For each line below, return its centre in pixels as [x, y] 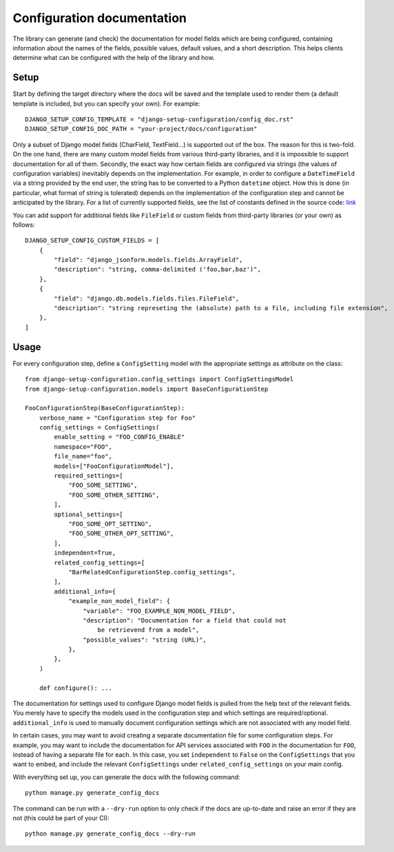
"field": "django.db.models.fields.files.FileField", [147, 298]
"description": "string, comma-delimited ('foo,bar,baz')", [157, 270]
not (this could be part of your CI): [61, 818]
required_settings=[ [89, 476]
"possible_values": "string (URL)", [145, 640]
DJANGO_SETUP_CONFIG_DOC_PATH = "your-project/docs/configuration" [141, 129]
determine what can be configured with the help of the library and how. [114, 58]
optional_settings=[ [89, 514]
